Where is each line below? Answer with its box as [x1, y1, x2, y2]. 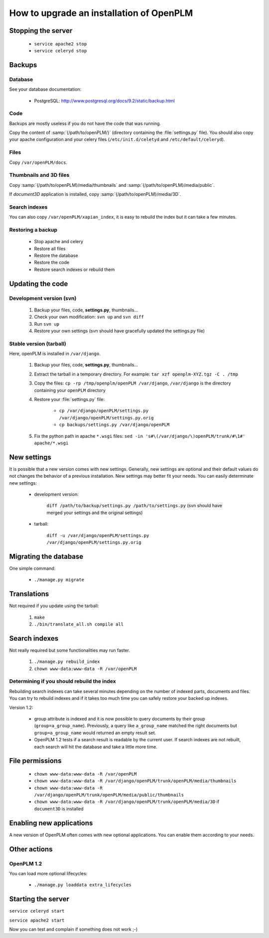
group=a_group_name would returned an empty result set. [34, 730, 156, 736]
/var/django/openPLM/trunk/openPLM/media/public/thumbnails [34, 792, 184, 798]
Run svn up [34, 321, 60, 327]
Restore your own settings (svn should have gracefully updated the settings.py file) [34, 328, 205, 334]
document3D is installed [34, 805, 84, 811]
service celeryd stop [34, 48, 87, 53]
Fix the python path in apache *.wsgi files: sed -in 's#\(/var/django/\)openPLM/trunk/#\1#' [34, 433, 246, 439]
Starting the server [9, 895, 70, 904]
